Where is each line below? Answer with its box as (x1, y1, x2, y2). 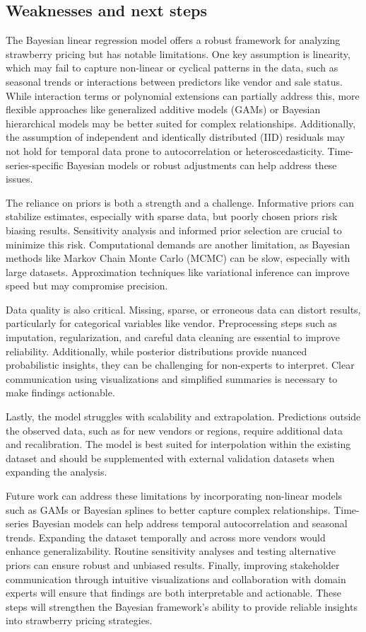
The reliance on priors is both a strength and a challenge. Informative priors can (6, 195, 354, 209)
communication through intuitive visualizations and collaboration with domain (6, 571, 346, 586)
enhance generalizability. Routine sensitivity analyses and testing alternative (6, 544, 336, 558)
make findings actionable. (6, 385, 115, 400)
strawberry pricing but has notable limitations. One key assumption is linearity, (6, 46, 350, 61)
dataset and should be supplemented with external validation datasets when (6, 450, 335, 465)
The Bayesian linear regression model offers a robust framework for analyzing (6, 33, 341, 47)
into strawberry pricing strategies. (6, 613, 153, 628)
